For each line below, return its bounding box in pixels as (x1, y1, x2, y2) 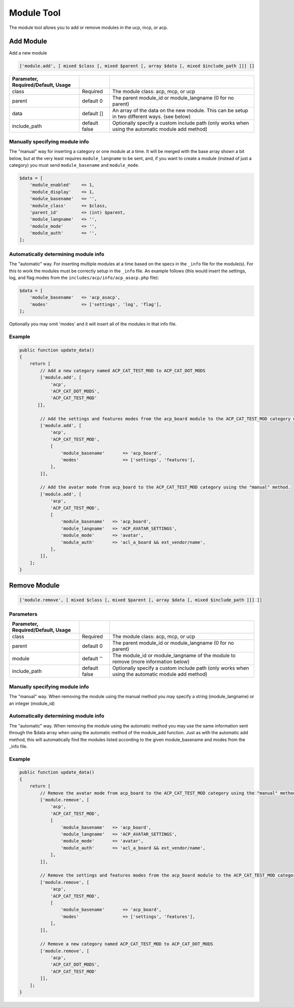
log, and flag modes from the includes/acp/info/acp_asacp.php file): (9, 275, 159, 281)
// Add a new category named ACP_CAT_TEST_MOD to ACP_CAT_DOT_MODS (40, 368, 206, 373)
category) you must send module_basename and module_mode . (9, 162, 140, 168)
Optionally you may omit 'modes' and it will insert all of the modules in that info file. (9, 321, 177, 327)
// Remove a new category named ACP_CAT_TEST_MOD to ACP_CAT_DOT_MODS (40, 941, 213, 947)
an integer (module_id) (9, 700, 55, 706)
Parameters (9, 611, 38, 618)
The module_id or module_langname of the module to (112, 652, 236, 659)
